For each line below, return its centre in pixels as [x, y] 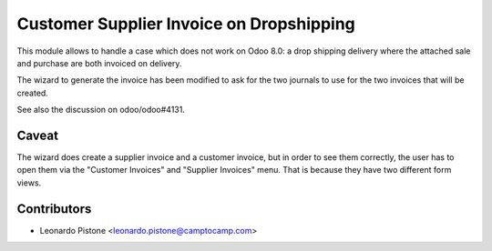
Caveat [38, 135]
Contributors [54, 209]
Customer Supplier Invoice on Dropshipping [186, 24]
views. [29, 183]
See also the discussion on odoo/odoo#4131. [101, 110]
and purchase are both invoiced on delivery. [99, 63]
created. [33, 93]
